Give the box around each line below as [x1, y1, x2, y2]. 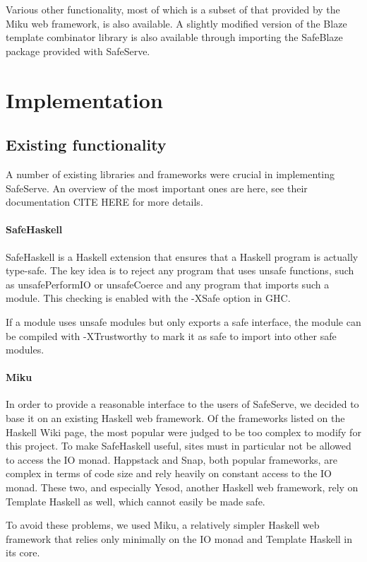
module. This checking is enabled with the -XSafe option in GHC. [6, 291, 291, 305]
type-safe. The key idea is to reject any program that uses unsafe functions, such [6, 263, 354, 278]
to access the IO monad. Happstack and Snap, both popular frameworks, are [6, 452, 337, 467]
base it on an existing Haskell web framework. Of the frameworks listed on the [6, 411, 345, 426]
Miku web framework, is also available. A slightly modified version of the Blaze [6, 16, 347, 30]
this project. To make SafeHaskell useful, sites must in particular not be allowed [6, 438, 351, 453]
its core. [6, 545, 40, 560]
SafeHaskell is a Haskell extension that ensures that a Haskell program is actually [6, 249, 359, 264]
